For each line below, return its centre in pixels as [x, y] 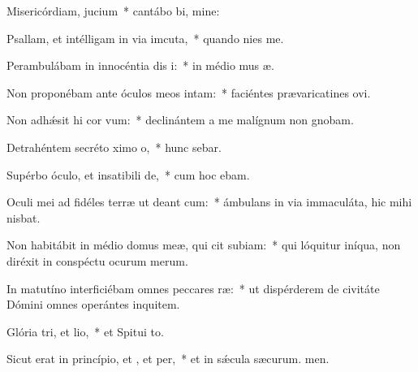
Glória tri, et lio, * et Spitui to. [85, 331]
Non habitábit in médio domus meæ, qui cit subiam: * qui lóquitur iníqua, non [204, 245]
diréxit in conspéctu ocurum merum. [97, 260]
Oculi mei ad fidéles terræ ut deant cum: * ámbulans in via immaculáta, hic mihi [209, 202]
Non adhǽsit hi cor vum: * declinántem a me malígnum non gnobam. [180, 120]
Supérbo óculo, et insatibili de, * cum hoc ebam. [128, 174]
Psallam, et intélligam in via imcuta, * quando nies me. [145, 38]
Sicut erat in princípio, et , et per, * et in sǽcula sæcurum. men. [168, 359]
